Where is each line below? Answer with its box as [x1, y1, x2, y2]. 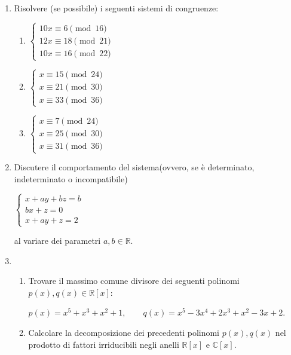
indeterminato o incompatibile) [14, 172, 128, 185]
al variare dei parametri [14, 234, 101, 247]
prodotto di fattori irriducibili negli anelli [28, 338, 179, 350]
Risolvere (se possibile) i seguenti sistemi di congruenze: [14, 2, 219, 14]
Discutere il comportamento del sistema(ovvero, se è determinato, [14, 161, 255, 173]
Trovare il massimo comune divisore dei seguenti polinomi [28, 274, 240, 287]
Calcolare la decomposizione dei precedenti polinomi [28, 326, 220, 339]
